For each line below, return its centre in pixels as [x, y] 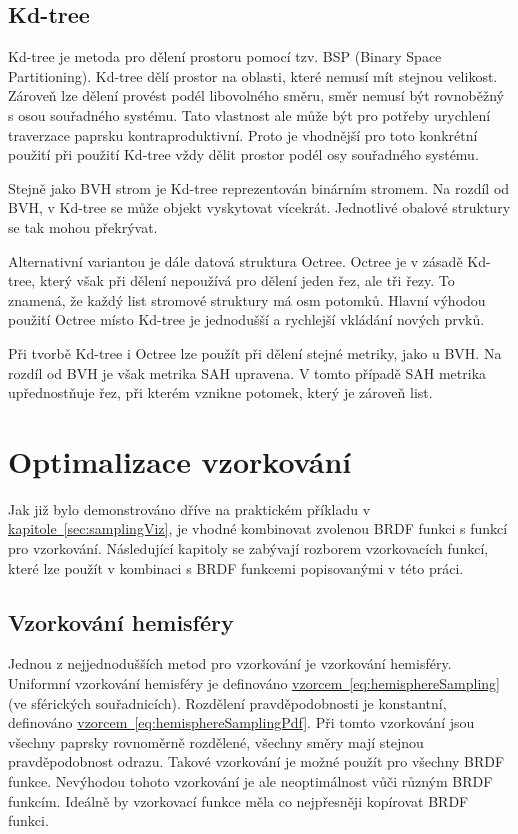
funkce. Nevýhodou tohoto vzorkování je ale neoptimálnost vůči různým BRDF [250, 780]
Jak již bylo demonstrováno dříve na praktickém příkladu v [189, 508]
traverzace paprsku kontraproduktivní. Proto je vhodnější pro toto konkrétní [243, 134]
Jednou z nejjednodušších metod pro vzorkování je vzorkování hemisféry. [230, 663]
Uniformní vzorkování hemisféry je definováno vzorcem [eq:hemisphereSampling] [254, 683]
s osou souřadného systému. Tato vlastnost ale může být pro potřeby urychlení [249, 114]
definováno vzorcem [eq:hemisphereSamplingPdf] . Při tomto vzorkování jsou [241, 722]
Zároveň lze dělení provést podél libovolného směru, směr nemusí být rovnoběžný [256, 95]
